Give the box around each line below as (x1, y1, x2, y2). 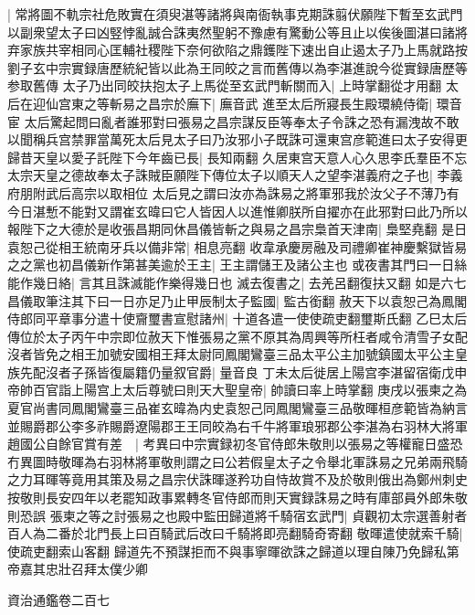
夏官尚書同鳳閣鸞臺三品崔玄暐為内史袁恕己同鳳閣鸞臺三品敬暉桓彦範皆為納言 (7, 398, 468, 418)
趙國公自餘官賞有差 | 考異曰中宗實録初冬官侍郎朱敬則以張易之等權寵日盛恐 (7, 434, 463, 453)
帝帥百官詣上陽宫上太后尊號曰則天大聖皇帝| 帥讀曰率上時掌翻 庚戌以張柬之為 (7, 380, 468, 399)
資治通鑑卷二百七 (7, 590, 110, 609)
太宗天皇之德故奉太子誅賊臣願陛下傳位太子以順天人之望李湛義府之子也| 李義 (7, 165, 463, 185)
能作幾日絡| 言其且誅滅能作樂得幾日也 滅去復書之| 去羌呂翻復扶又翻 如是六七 (7, 272, 467, 292)
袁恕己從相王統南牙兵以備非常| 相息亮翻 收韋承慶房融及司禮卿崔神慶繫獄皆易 (7, 237, 468, 256)
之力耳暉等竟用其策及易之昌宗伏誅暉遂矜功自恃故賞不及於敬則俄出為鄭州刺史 (7, 470, 468, 489)
